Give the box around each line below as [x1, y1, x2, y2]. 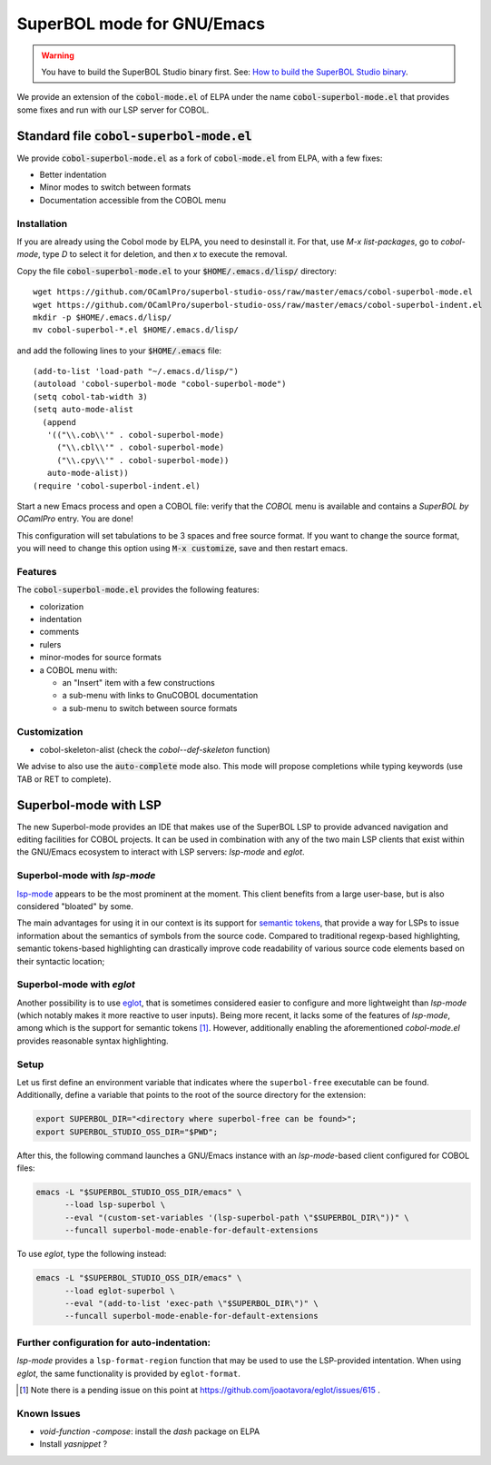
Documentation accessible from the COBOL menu [39, 194, 227, 205]
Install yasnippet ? [39, 1439, 108, 1450]
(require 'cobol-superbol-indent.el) [33, 480, 201, 490]
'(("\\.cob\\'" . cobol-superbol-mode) [46, 430, 225, 440]
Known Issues [16, 1407, 81, 1420]
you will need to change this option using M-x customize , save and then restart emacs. [16, 543, 349, 554]
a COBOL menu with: [39, 664, 118, 676]
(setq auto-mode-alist [33, 404, 134, 415]
